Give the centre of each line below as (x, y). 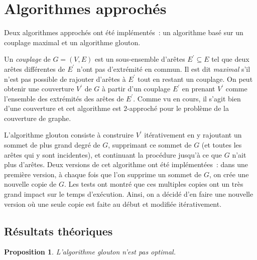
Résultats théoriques (58, 231)
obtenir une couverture (39, 89)
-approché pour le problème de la (178, 108)
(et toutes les (222, 145)
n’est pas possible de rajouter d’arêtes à (65, 79)
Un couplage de (27, 59)
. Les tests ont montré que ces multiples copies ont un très (154, 184)
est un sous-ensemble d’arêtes (140, 59)
